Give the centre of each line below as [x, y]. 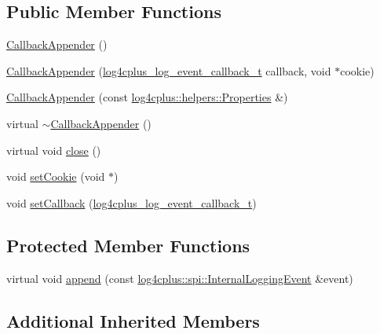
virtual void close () [54, 150]
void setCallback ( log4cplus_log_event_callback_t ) [132, 202]
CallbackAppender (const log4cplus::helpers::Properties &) [147, 97]
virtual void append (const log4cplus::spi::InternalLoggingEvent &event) [180, 278]
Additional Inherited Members [133, 320]
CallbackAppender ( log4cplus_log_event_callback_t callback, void [169, 70]
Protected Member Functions [128, 245]
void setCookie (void [56, 176]
